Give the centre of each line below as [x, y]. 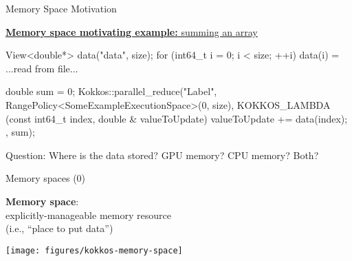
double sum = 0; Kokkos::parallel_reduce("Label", [111, 91]
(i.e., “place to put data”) [59, 228]
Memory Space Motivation [61, 8]
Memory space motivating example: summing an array [132, 31]
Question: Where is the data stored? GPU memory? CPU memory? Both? [162, 155]
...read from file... [42, 68]
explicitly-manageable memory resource [88, 215]
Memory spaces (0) [46, 178]
